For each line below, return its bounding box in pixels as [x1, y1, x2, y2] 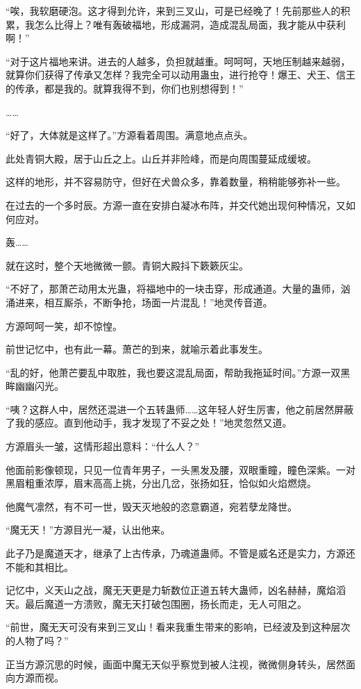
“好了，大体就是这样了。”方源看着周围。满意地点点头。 [6, 128, 253, 142]
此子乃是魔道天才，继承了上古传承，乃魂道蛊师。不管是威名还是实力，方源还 [6, 546, 355, 561]
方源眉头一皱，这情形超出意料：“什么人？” [6, 439, 200, 454]
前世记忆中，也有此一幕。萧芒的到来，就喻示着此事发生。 [6, 342, 268, 356]
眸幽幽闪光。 [6, 379, 64, 393]
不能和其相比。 [6, 559, 74, 574]
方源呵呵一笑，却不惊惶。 [6, 318, 122, 333]
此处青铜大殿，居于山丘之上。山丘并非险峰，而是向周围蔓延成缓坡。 [6, 151, 317, 165]
